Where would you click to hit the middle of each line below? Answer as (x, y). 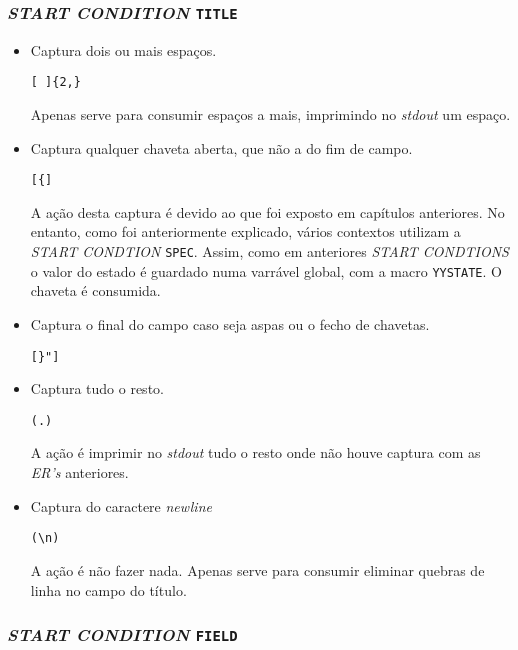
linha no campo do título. (108, 589)
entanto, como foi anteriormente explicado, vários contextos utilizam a (245, 231)
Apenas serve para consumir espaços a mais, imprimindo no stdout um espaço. (270, 114)
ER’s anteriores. (79, 472)
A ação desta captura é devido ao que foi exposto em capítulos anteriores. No (267, 211)
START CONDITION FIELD (122, 634)
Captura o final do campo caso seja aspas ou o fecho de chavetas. (230, 323)
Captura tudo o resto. (97, 388)
